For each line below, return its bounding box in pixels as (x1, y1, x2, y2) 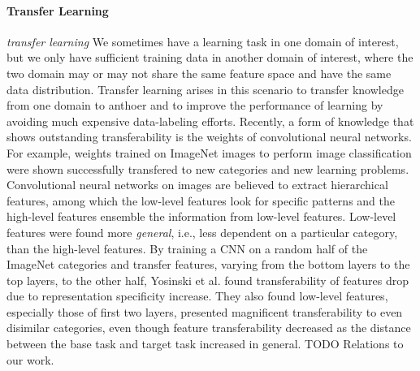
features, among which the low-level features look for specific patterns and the (6, 192, 396, 209)
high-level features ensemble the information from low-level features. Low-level (6, 208, 396, 225)
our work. (6, 351, 54, 368)
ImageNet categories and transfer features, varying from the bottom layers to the (6, 256, 410, 273)
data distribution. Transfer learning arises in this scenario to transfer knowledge (6, 80, 404, 97)
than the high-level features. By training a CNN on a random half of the (6, 239, 368, 257)
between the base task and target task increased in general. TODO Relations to (6, 335, 404, 352)
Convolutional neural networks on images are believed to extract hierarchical (6, 176, 388, 193)
